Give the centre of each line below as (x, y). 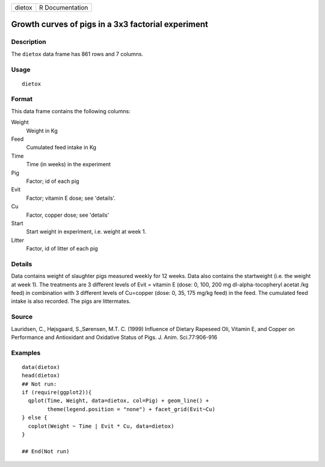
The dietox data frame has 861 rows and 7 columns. (77, 54)
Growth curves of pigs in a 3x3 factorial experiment (110, 24)
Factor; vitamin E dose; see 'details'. (71, 198)
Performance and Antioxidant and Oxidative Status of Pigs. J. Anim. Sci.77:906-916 (114, 337)
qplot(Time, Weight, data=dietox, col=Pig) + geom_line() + (119, 401)
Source (22, 317)
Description (29, 42)
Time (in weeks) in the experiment (68, 164)
